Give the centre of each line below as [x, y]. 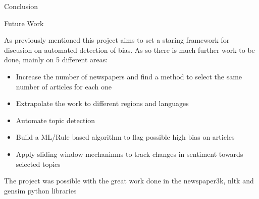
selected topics [38, 164]
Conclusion [21, 6]
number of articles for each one [64, 86]
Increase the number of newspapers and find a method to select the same [129, 76]
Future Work [24, 23]
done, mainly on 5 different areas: [56, 60]
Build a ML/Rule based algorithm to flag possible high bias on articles [125, 137]
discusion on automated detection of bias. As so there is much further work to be [129, 49]
